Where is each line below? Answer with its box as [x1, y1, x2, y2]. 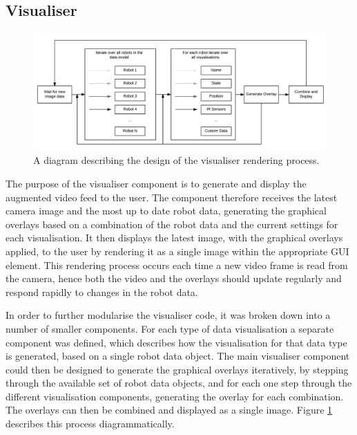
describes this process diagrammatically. [6, 416, 175, 431]
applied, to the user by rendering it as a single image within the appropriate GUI [6, 243, 349, 258]
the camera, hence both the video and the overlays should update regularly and [6, 271, 342, 286]
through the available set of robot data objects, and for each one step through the [6, 376, 352, 390]
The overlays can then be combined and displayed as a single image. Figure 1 [6, 402, 333, 417]
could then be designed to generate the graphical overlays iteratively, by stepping [6, 362, 349, 376]
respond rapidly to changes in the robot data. [6, 284, 198, 299]
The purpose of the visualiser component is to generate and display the [6, 176, 307, 190]
